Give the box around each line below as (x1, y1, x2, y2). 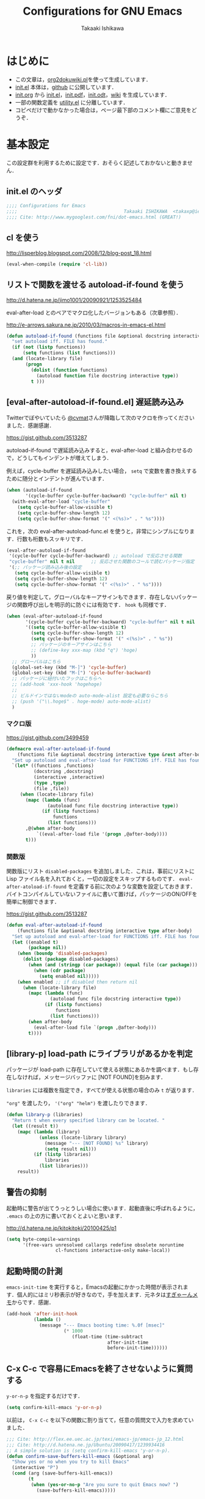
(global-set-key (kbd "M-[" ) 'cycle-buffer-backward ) (12, 670, 151, 676)
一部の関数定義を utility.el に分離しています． (15, 98, 129, 106)
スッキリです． (48, 535, 87, 542)
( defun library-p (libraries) (6, 1112, 84, 1118)
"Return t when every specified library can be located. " (12, 1117, 165, 1123)
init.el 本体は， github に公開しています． (15, 83, 117, 91)
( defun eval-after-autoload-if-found (6, 922, 103, 928)
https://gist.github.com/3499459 (6, 734, 90, 741)
